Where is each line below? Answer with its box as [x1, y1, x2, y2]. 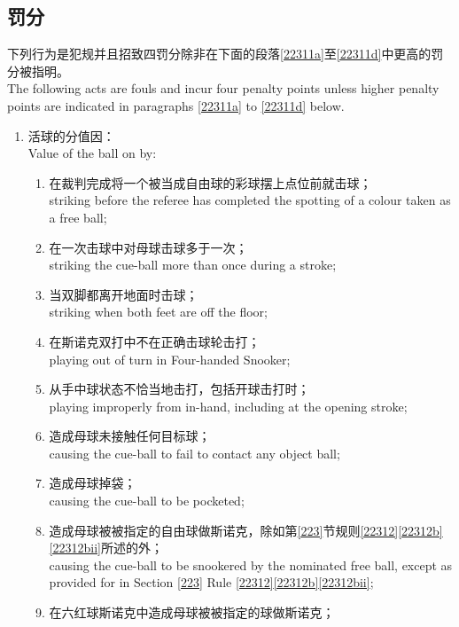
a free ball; [49, 208, 107, 226]
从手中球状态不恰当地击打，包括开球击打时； [49, 380, 310, 398]
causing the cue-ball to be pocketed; [49, 491, 245, 510]
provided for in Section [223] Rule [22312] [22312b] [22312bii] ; [49, 573, 374, 592]
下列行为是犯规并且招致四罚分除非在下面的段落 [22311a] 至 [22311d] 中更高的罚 [7, 44, 444, 63]
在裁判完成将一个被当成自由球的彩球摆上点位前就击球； [49, 173, 372, 192]
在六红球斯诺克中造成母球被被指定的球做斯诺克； [49, 603, 335, 622]
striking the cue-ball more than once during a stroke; [49, 255, 337, 274]
